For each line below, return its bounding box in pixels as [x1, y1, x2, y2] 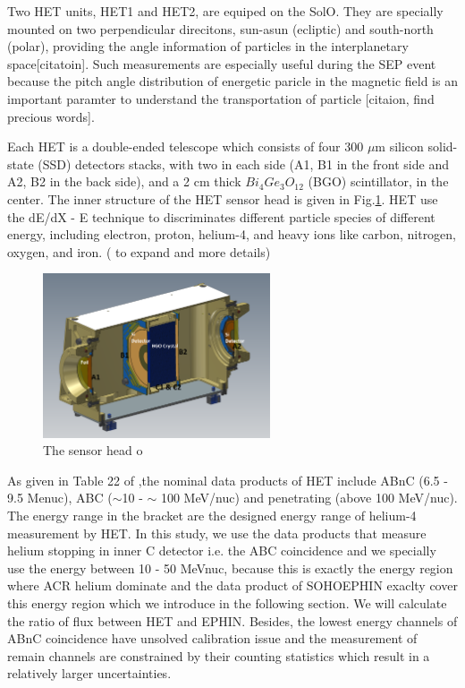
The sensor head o [43, 441, 143, 460]
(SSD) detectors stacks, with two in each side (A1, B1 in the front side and [38, 154, 449, 173]
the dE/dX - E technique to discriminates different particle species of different [7, 207, 435, 226]
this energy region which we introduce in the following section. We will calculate [7, 593, 447, 612]
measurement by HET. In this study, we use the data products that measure [7, 523, 427, 542]
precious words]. [7, 107, 95, 125]
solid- [427, 137, 458, 156]
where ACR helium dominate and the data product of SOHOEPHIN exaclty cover [7, 576, 458, 595]
